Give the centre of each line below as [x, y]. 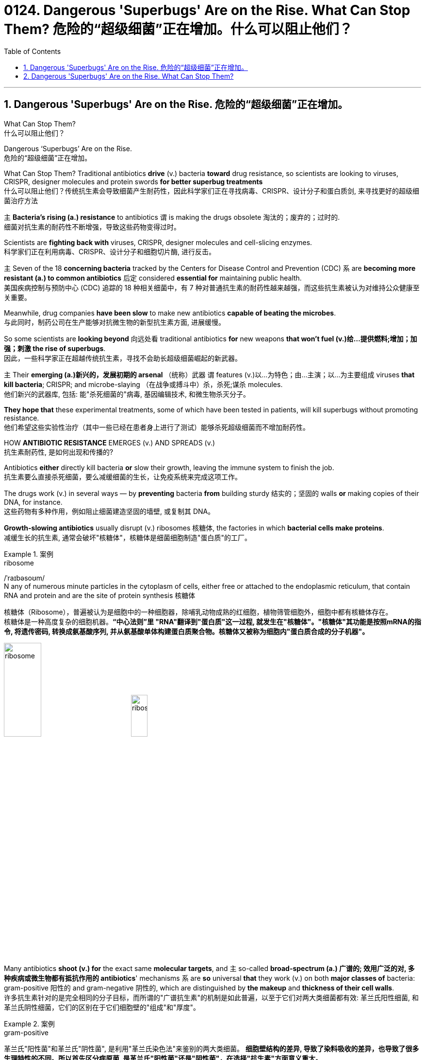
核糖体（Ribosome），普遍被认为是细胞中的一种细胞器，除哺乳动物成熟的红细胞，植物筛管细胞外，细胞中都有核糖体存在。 [198, 612]
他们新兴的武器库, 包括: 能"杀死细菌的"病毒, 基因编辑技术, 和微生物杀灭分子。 [127, 394]
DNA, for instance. [33, 502]
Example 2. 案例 [29, 1024]
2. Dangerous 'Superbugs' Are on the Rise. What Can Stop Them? [129, 76]
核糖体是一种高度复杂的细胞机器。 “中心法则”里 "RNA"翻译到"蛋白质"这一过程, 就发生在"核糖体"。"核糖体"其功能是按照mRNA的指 [212, 621]
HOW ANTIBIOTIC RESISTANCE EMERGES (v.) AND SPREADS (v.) [110, 442]
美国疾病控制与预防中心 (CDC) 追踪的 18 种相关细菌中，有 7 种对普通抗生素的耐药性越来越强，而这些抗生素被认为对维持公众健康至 [212, 287]
